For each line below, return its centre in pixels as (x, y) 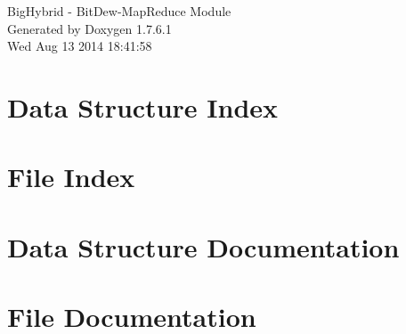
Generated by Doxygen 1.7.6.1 (89, 28)
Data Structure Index (143, 106)
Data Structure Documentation (203, 246)
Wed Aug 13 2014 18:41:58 (80, 46)
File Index (71, 177)
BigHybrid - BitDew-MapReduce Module (119, 11)
